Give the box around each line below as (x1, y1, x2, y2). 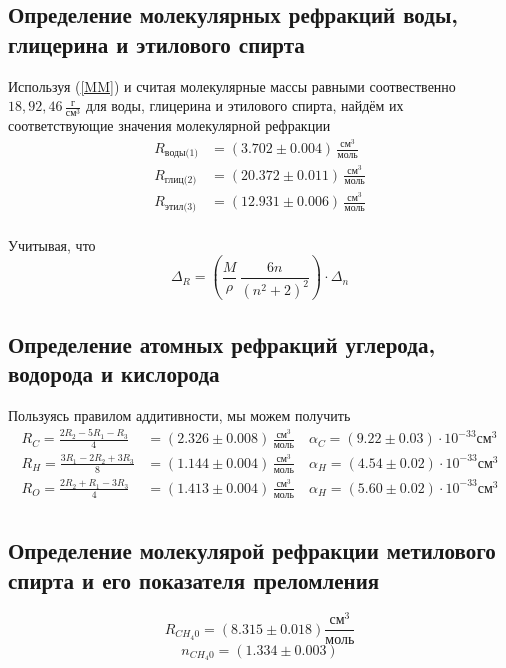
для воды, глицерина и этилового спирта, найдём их (86, 95, 404, 116)
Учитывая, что (8, 234, 96, 255)
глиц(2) (164, 175, 197, 185)
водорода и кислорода (8, 357, 220, 388)
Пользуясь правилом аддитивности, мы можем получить (8, 404, 351, 425)
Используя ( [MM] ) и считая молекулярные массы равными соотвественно (8, 75, 456, 96)
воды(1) (164, 148, 199, 159)
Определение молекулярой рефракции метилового (8, 535, 496, 566)
